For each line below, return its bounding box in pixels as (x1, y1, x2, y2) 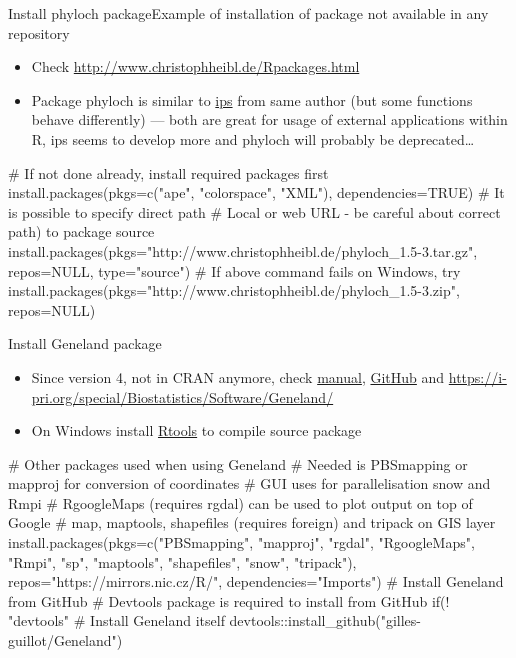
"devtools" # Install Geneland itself (8, 610, 225, 631)
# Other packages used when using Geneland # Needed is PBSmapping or (8, 453, 468, 474)
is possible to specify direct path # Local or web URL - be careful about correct (8, 201, 501, 222)
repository (8, 22, 70, 43)
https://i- (448, 366, 507, 387)
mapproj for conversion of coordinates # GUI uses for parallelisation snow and (8, 473, 491, 494)
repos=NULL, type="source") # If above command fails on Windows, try (8, 260, 461, 281)
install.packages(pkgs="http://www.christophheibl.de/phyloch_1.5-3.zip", (8, 280, 460, 301)
